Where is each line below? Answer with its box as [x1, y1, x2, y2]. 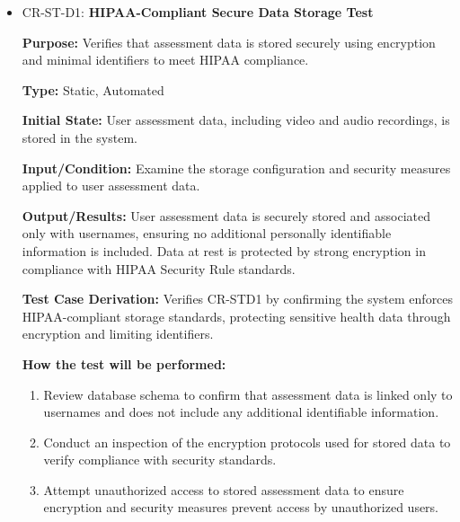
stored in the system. [22, 128, 137, 146]
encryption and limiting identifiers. [22, 324, 214, 343]
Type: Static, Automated [22, 80, 164, 99]
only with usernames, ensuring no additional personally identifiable [22, 224, 392, 243]
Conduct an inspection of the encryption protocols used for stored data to [43, 432, 451, 451]
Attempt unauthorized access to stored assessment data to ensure [43, 480, 404, 499]
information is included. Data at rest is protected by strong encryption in [22, 241, 426, 260]
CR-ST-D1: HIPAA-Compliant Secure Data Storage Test [22, 3, 374, 21]
